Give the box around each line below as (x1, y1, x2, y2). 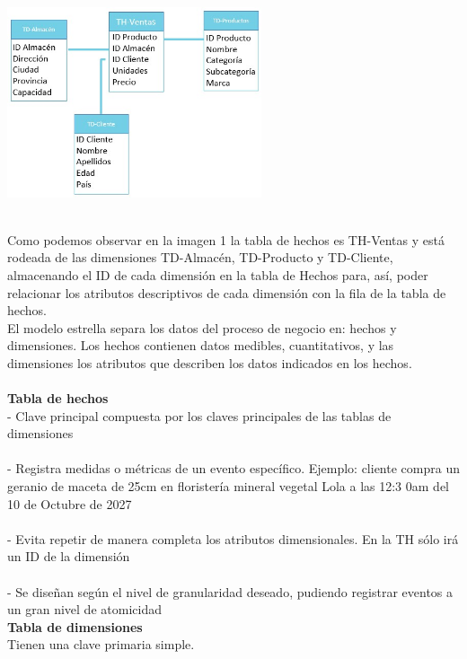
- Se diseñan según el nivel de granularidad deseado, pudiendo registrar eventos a (7, 582, 454, 601)
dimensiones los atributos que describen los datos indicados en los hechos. (7, 353, 412, 372)
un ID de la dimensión (7, 547, 130, 566)
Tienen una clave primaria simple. (7, 635, 195, 654)
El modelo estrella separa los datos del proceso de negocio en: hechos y (7, 318, 397, 337)
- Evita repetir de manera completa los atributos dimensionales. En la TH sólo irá (7, 529, 459, 548)
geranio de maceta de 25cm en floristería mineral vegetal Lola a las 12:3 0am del (7, 477, 449, 496)
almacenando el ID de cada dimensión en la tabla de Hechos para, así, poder (7, 265, 428, 284)
